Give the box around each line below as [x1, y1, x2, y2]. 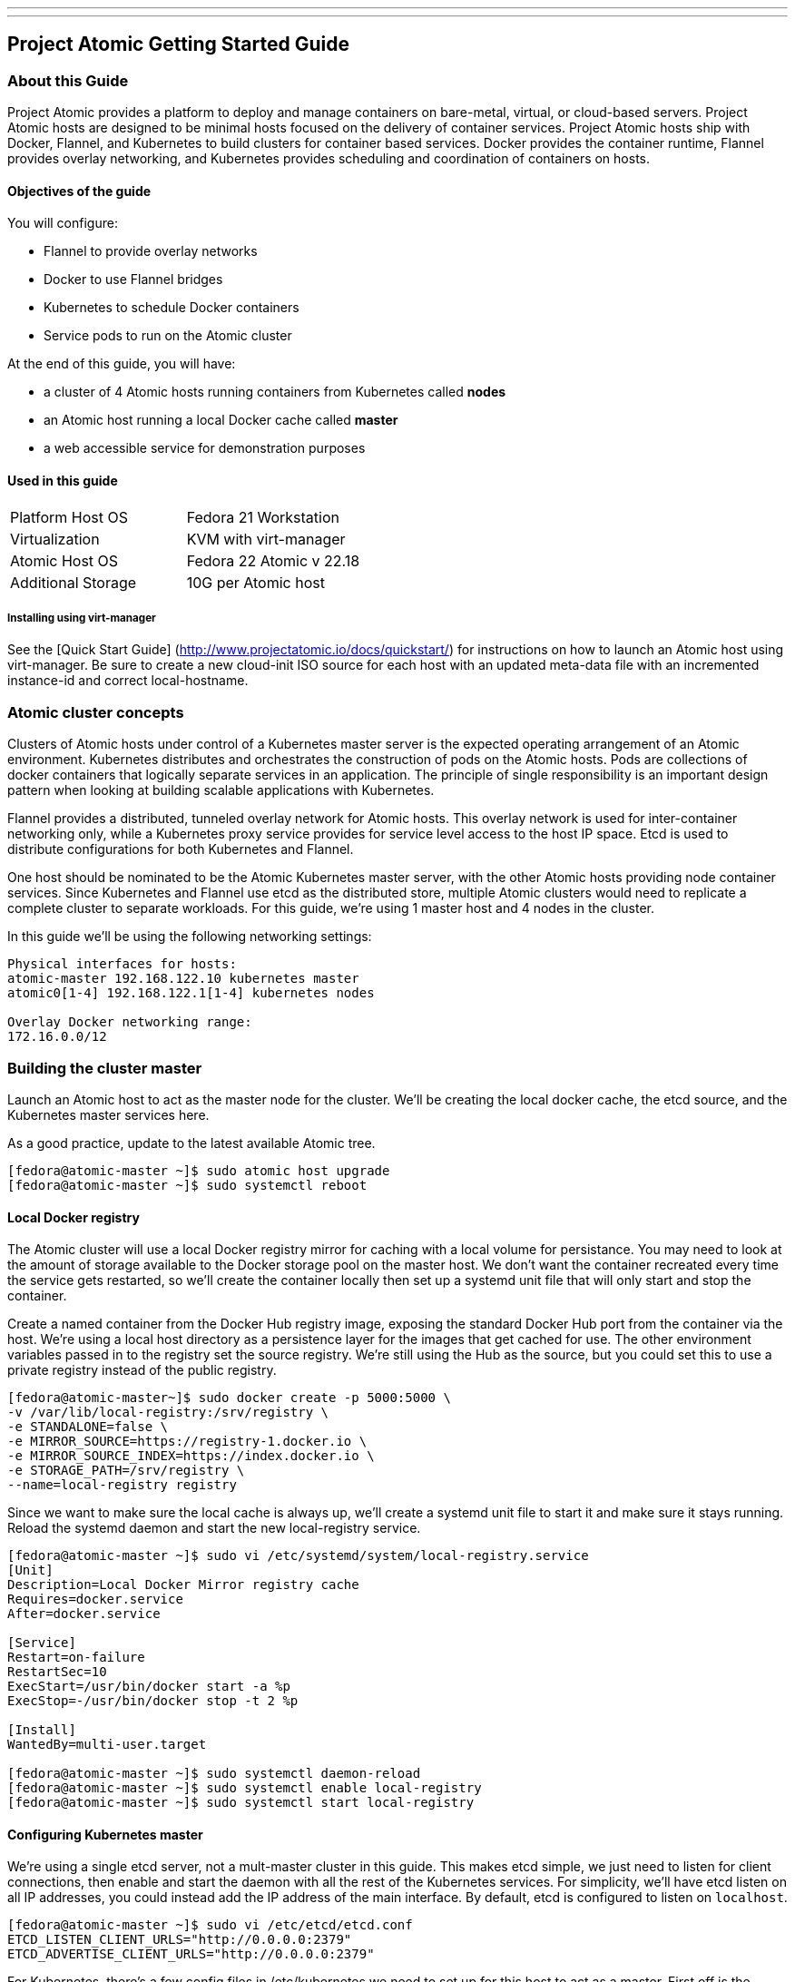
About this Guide [7, 71, 129, 90]
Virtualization [10, 529, 100, 548]
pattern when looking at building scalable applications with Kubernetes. [7, 782, 435, 799]
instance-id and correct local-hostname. [7, 672, 249, 689]
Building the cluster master [7, 1058, 202, 1077]
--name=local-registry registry [7, 1477, 237, 1493]
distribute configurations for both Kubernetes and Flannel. [7, 841, 354, 858]
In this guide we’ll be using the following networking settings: [7, 928, 372, 945]
